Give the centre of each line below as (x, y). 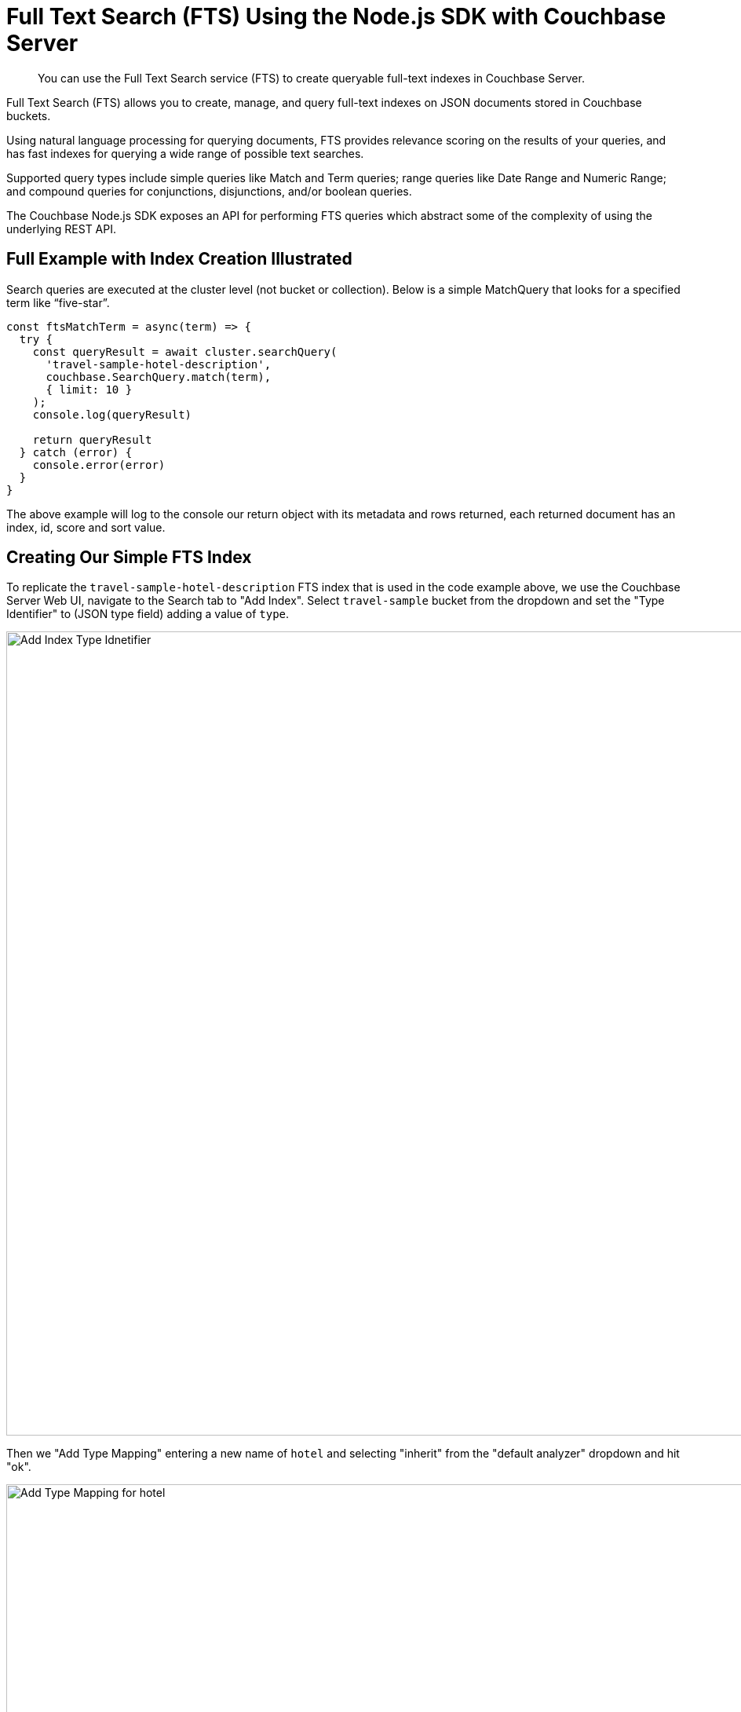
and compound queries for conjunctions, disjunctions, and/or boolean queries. (209, 191)
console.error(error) (99, 465)
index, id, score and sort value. (86, 527)
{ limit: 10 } (89, 389)
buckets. (29, 115)
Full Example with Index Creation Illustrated (179, 259)
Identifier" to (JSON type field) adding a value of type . (148, 614)
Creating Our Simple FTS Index (129, 558)
